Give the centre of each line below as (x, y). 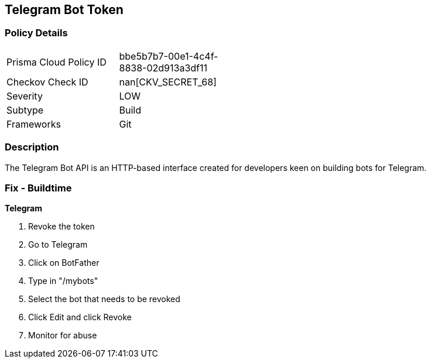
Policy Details (36, 33)
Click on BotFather (64, 263)
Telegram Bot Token (64, 10)
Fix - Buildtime (38, 188)
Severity (25, 96)
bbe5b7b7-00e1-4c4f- (169, 56)
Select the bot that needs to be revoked (104, 299)
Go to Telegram (58, 245)
